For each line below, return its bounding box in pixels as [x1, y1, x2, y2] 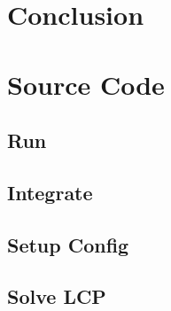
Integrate [7, 178, 93, 206]
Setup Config [7, 230, 129, 258]
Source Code [7, 66, 165, 102]
